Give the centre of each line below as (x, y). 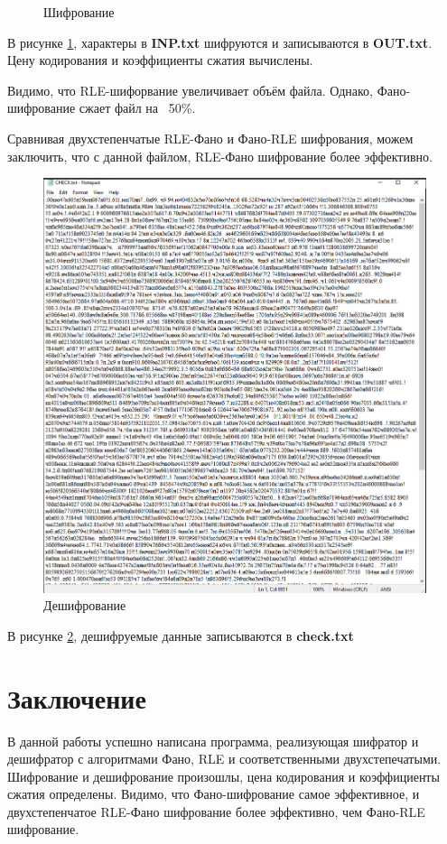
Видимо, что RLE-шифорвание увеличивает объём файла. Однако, (190, 90)
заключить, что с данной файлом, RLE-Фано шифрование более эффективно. (220, 156)
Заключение (77, 697)
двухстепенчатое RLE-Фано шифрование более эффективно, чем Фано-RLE (216, 811)
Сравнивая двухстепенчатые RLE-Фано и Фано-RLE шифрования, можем (210, 138)
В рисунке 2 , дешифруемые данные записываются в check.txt (181, 635)
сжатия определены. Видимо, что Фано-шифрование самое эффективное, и (214, 794)
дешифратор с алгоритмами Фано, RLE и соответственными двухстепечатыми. (224, 759)
